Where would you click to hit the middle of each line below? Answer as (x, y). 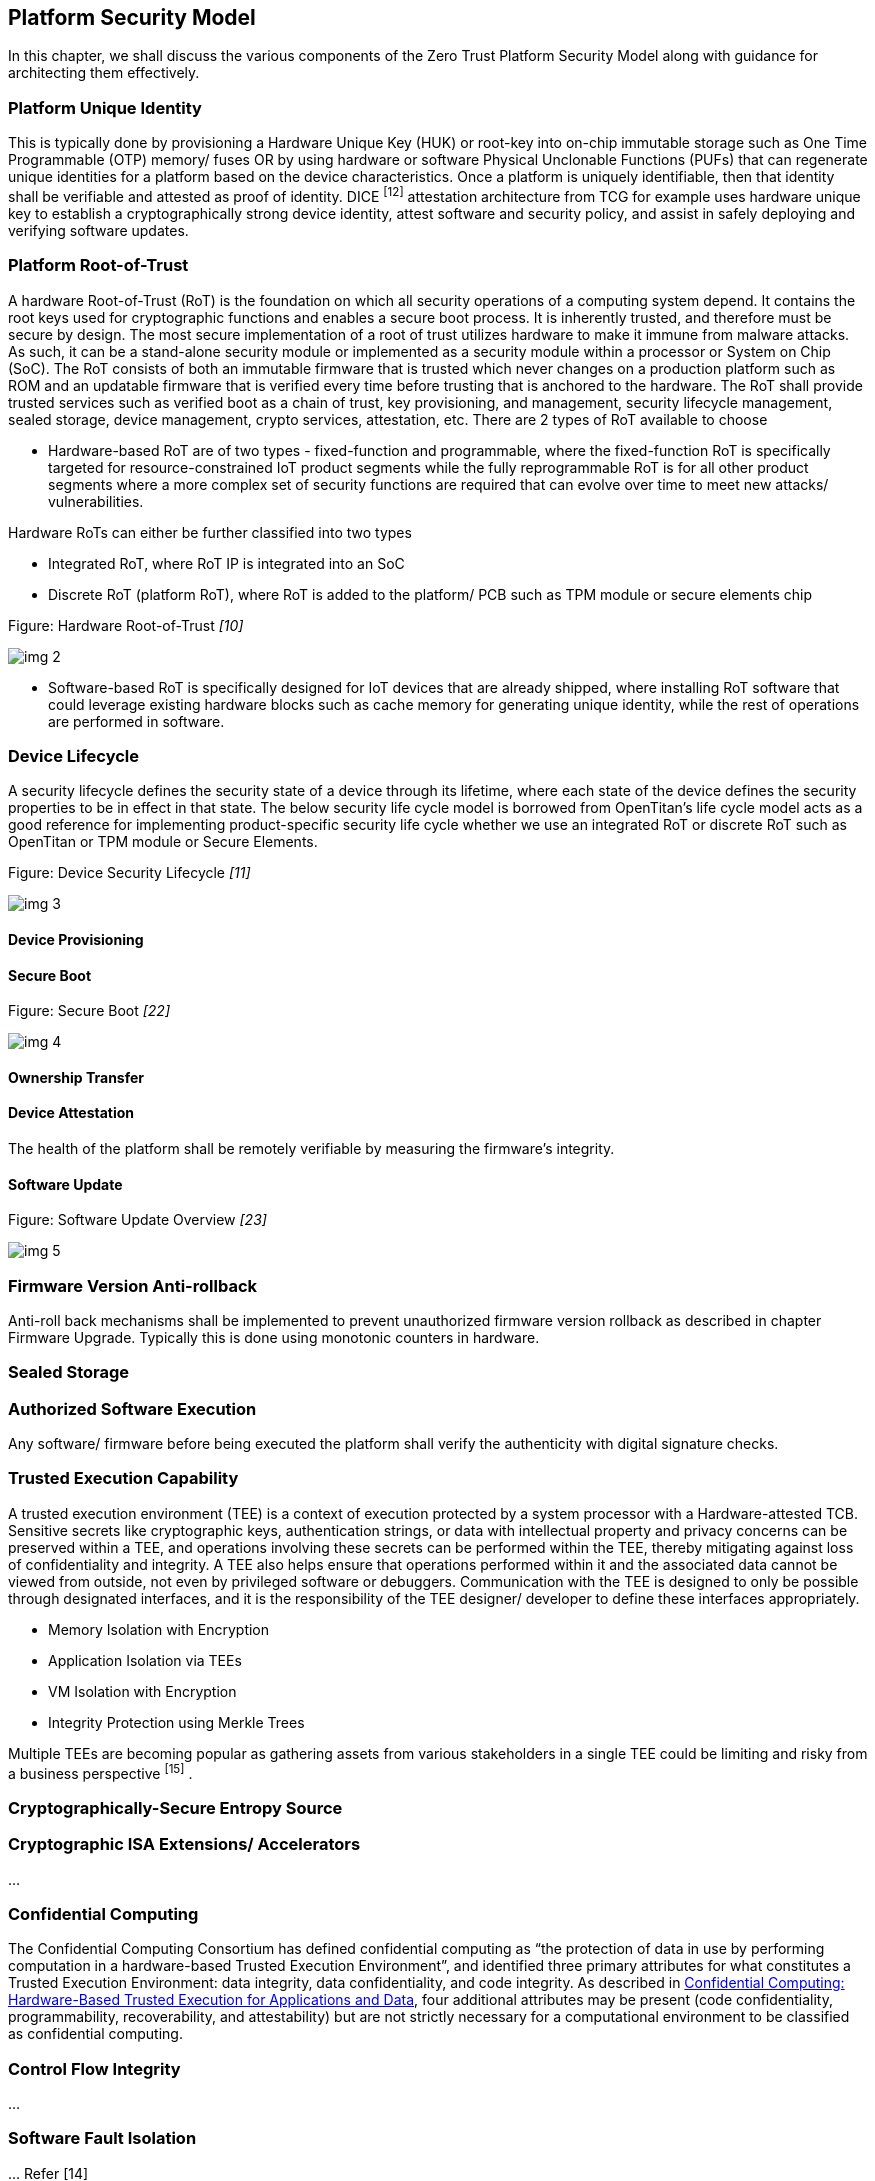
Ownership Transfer (76, 1077)
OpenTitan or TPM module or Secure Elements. (163, 842)
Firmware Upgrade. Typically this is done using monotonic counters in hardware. (274, 1337)
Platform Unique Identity (105, 107)
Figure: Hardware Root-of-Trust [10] (126, 625)
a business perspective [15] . (100, 1771)
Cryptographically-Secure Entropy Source (175, 1807)
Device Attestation (71, 1113)
